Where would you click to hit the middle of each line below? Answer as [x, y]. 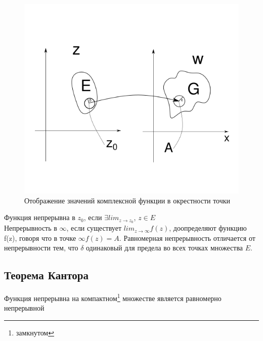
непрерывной [24, 308]
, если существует [94, 228]
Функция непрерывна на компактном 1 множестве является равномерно [113, 297]
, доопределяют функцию [208, 228]
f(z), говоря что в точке [40, 238]
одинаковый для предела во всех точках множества [165, 248]
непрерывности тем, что [41, 248]
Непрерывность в [31, 228]
